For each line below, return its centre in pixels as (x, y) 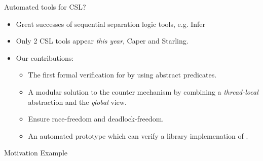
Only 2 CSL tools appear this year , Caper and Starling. (102, 41)
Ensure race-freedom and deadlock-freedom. (96, 119)
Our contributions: (45, 57)
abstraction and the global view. (77, 102)
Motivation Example (36, 153)
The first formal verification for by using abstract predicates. (122, 75)
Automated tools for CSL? (45, 7)
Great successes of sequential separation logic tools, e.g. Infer (111, 24)
